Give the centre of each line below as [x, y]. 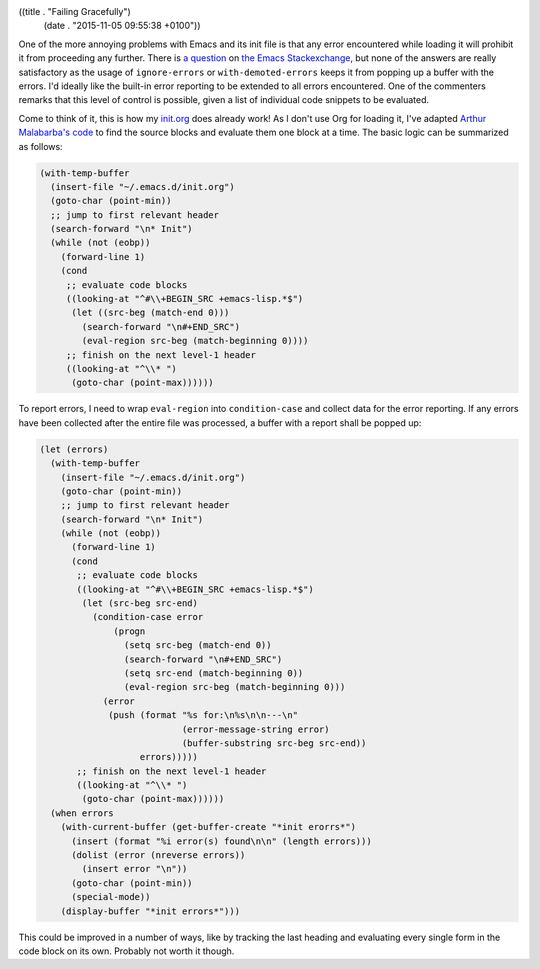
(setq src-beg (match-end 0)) [197, 645]
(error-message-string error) [255, 729]
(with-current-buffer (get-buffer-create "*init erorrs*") [208, 827]
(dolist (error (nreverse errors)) [158, 855]
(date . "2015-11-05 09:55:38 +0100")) [122, 26]
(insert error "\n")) [134, 869]
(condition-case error [147, 617]
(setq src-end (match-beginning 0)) [213, 673]
